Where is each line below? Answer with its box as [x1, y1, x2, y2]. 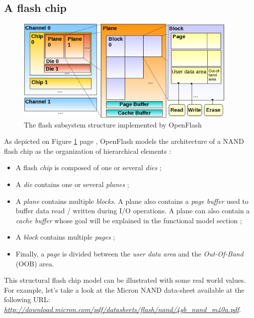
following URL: [4, 294, 50, 305]
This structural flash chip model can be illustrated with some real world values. [4, 275, 246, 285]
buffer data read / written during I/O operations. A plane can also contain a [15, 205, 250, 216]
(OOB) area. [15, 258, 54, 268]
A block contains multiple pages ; [15, 232, 115, 242]
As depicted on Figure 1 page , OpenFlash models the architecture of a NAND [4, 136, 244, 146]
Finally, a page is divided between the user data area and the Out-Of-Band [15, 248, 244, 258]
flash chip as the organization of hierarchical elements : [4, 145, 171, 156]
